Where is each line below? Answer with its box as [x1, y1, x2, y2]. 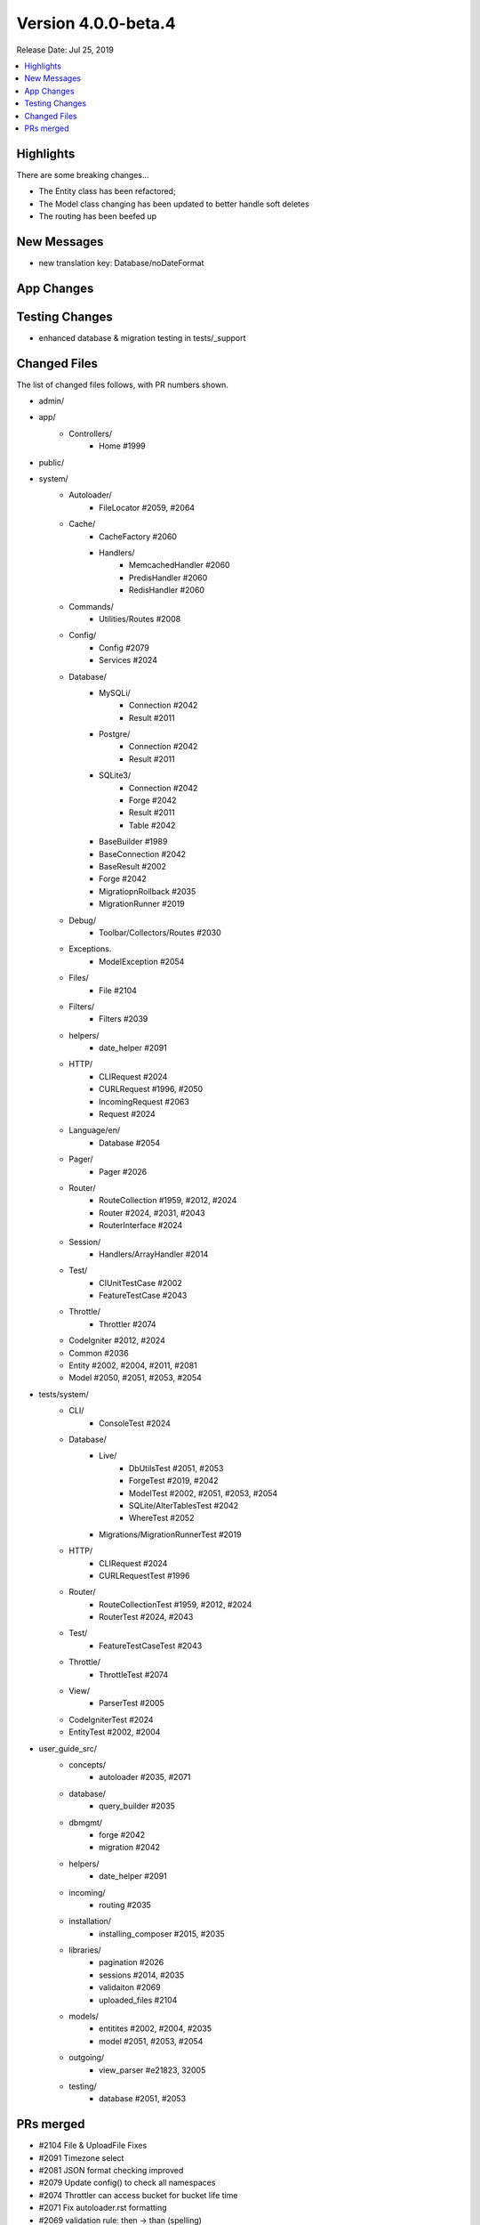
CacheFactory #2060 [99, 530, 178, 542]
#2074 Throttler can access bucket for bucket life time [38, 2189, 238, 2200]
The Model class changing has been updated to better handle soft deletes [38, 198, 310, 209]
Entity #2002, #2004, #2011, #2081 [68, 1360, 197, 1371]
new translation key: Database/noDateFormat [38, 257, 204, 268]
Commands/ [68, 601, 115, 611]
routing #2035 [99, 1899, 151, 1910]
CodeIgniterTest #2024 [68, 1714, 155, 1725]
